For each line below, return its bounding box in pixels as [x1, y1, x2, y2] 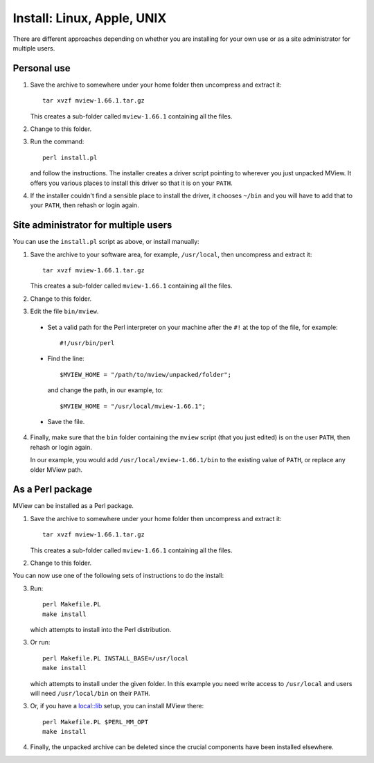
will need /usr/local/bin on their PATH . [30, 689, 150, 697]
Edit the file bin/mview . [30, 307, 99, 315]
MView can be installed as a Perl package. [12, 502, 134, 510]
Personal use [12, 62, 71, 74]
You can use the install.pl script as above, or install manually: [12, 238, 200, 246]
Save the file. [47, 417, 85, 426]
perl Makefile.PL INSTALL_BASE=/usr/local [42, 654, 189, 662]
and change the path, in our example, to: [47, 386, 163, 394]
